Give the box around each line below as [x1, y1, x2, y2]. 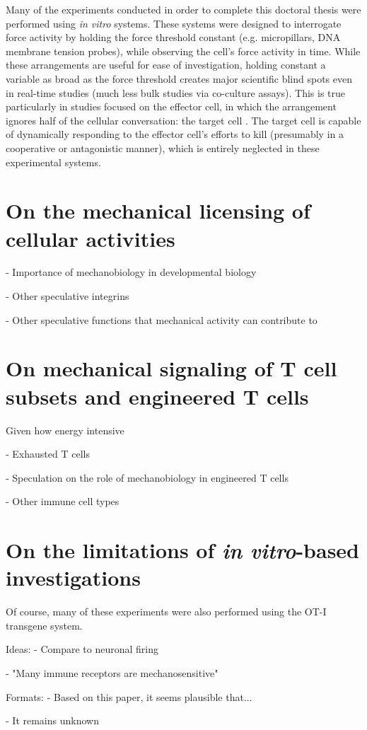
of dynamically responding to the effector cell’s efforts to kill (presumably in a [6, 127, 344, 141]
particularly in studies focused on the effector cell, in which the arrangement [6, 99, 337, 114]
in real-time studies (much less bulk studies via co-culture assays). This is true [6, 85, 346, 100]
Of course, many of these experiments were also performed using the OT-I [6, 604, 327, 619]
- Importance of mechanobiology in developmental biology [6, 265, 257, 279]
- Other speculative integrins [6, 289, 129, 303]
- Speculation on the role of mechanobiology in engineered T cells [6, 470, 289, 485]
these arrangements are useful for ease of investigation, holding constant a [6, 57, 326, 72]
